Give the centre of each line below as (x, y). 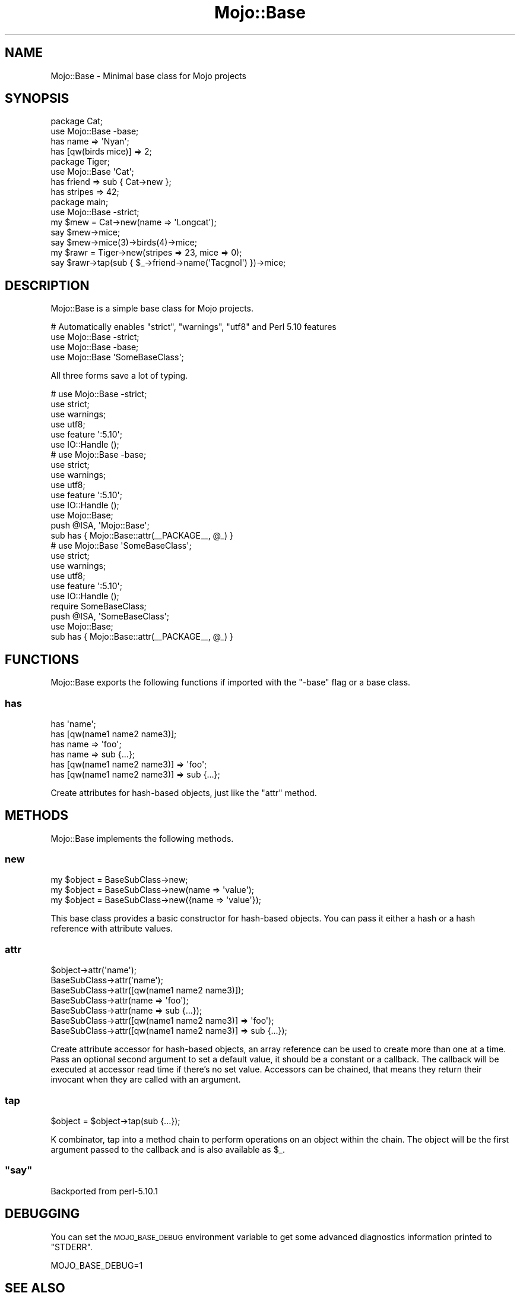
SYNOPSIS (37, 99)
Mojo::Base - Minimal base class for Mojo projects (148, 76)
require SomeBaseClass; (99, 606)
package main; (80, 202)
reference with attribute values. (112, 929)
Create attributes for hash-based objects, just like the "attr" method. (184, 792)
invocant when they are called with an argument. (146, 1080)
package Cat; (77, 121)
